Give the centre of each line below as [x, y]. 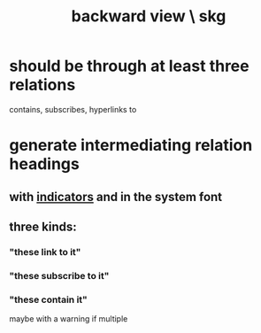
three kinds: [43, 226]
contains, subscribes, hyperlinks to [73, 109]
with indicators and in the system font [116, 197]
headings [44, 164]
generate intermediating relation [131, 146]
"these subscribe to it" [59, 275]
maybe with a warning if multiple [69, 319]
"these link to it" [45, 252]
